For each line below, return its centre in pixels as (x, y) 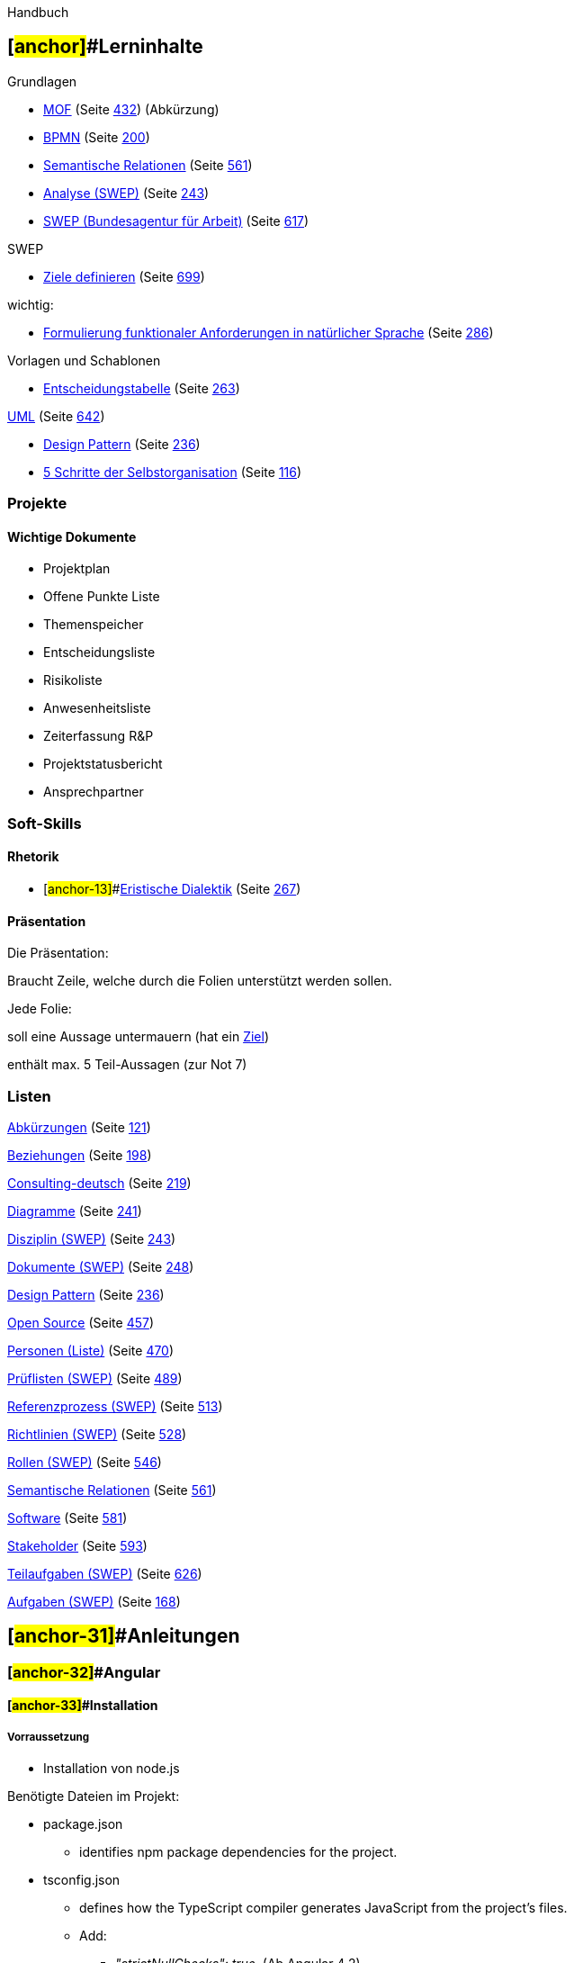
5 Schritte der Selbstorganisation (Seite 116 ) (173, 472)
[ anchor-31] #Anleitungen (124, 1636)
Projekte (37, 504)
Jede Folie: (40, 1009)
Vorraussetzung (49, 1737)
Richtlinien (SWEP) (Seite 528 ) (97, 1434)
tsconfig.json (82, 1880)
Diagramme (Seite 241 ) (75, 1211)
